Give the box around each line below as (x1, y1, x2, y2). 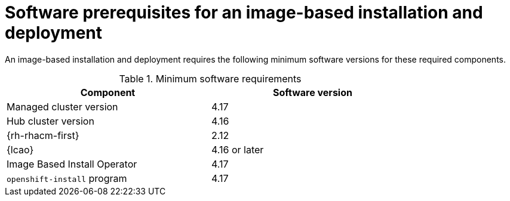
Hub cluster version (7, 115, 94, 127)
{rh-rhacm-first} (7, 129, 79, 141)
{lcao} (7, 143, 34, 156)
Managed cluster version (7, 100, 118, 113)
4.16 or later (211, 143, 264, 156)
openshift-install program (7, 172, 127, 184)
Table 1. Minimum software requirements (119, 72, 302, 85)
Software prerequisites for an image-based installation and (5, 2, 483, 23)
